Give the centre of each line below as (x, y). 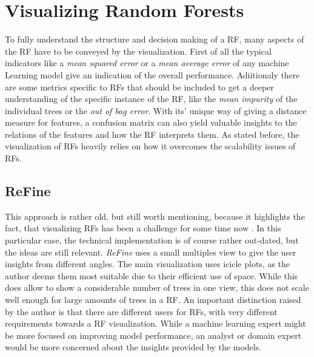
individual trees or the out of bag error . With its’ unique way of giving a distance (156, 110)
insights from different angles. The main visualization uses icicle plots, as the (148, 264)
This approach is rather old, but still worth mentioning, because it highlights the (155, 216)
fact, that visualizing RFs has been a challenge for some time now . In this (143, 228)
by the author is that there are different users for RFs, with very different (141, 311)
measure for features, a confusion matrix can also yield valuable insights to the (151, 122)
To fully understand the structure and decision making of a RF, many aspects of (155, 39)
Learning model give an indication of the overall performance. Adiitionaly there (152, 74)
